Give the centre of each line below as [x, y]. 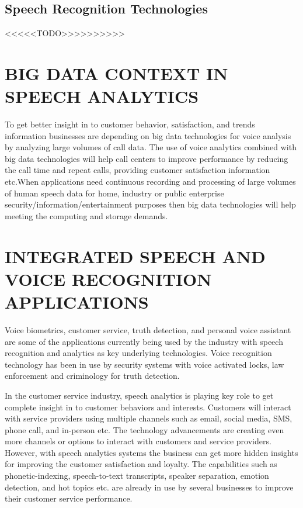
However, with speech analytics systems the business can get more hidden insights [151, 452]
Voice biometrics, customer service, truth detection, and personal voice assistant [148, 329]
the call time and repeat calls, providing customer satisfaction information [137, 170]
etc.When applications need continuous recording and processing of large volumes [150, 182]
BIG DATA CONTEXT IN [116, 73]
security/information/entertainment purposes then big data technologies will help [150, 204]
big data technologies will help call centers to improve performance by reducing [147, 158]
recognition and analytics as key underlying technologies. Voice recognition [138, 353]
